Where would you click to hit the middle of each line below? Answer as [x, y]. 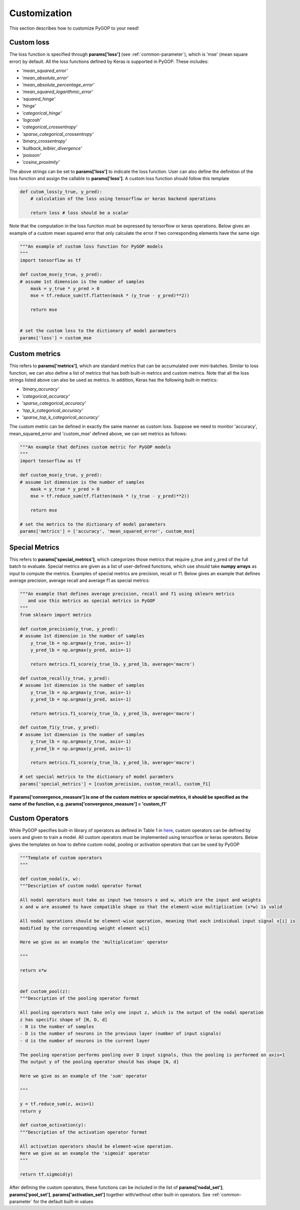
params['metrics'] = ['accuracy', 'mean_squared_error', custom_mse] [107, 531]
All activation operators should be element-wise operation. [97, 1146]
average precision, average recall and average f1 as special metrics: [80, 580]
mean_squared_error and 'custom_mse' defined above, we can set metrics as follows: [98, 434]
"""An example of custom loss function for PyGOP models [91, 246]
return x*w [33, 970]
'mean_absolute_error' [45, 77]
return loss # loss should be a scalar [80, 213]
